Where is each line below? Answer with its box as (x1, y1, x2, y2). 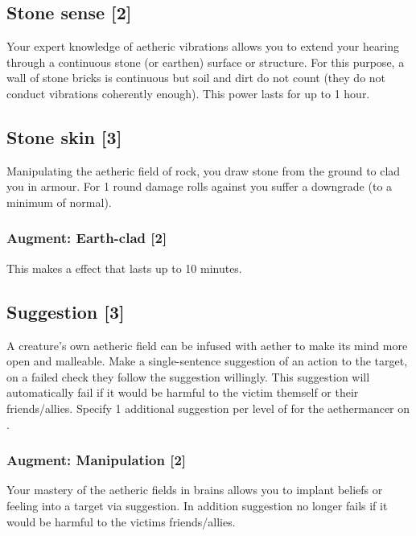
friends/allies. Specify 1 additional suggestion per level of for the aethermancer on (6, 399, 410, 416)
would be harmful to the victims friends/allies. (6, 513, 236, 530)
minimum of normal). (6, 193, 112, 210)
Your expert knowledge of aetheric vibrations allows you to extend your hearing (6, 38, 400, 55)
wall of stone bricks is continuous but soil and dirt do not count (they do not (6, 69, 386, 86)
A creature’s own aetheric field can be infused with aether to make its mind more (6, 336, 408, 353)
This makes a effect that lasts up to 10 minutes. (6, 259, 242, 276)
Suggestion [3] (6, 299, 125, 324)
